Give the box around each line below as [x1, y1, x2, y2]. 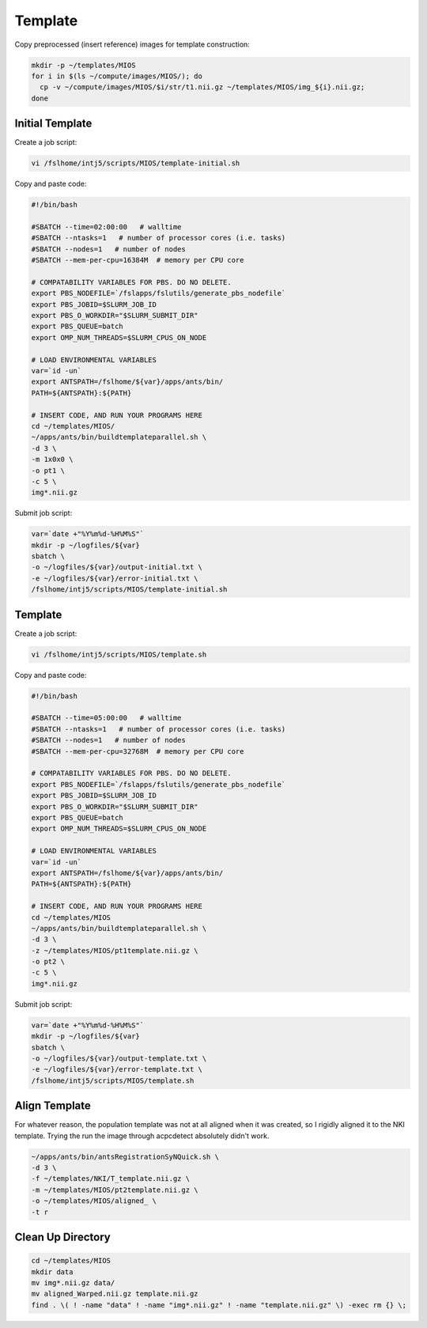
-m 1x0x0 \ [31, 455, 74, 464]
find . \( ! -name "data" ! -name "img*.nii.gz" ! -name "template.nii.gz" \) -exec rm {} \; [31, 1300, 407, 1309]
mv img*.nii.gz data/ [31, 1278, 115, 1287]
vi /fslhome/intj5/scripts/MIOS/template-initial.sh [31, 159, 240, 168]
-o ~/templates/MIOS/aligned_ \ [31, 1197, 157, 1205]
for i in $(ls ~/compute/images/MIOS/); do [31, 71, 203, 81]
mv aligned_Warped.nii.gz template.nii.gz [31, 1289, 198, 1299]
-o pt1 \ [31, 466, 66, 475]
